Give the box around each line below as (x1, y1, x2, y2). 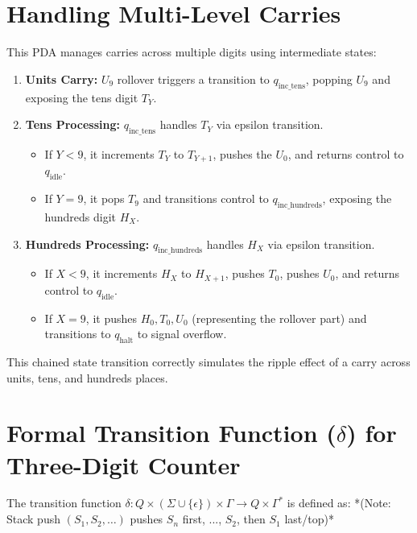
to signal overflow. (137, 325, 227, 342)
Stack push (6, 510, 60, 527)
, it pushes (85, 309, 137, 326)
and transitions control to (142, 190, 269, 207)
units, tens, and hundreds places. (6, 369, 168, 386)
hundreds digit (44, 208, 117, 225)
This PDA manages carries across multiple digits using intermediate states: (6, 43, 377, 60)
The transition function (6, 494, 122, 511)
